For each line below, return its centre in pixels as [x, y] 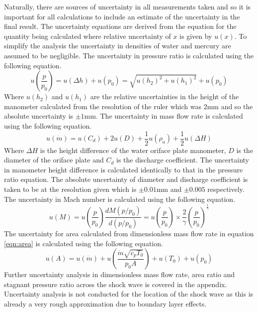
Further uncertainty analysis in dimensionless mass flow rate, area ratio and [120, 274]
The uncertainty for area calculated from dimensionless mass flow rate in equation [129, 233]
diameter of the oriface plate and [54, 160]
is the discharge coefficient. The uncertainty [182, 160]
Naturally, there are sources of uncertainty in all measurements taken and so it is [128, 6]
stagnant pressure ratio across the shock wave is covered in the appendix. [116, 284]
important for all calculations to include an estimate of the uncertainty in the [122, 16]
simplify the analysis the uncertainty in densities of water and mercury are [118, 46]
